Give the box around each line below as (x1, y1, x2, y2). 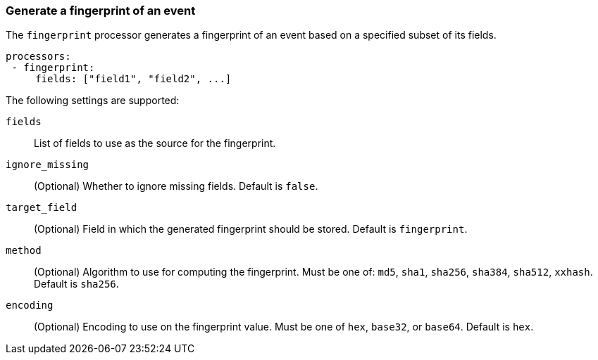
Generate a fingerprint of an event (6, 4, 196, 18)
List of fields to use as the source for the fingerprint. (34, 137, 276, 150)
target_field (6, 202, 77, 214)
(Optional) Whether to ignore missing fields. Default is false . (34, 180, 318, 193)
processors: (6, 51, 71, 63)
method (6, 245, 42, 257)
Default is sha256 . (34, 278, 119, 290)
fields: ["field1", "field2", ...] (35, 73, 232, 85)
